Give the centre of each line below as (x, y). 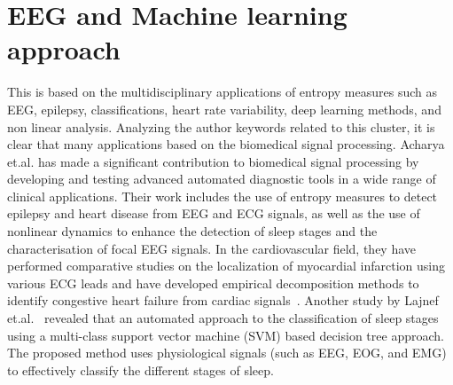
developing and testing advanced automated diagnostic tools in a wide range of (222, 179)
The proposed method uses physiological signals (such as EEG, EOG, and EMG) (227, 353)
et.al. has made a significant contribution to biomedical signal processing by (213, 161)
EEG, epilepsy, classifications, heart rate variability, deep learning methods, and (224, 109)
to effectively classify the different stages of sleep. (141, 369)
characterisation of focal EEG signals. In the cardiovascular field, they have (212, 248)
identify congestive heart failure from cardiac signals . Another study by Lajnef (223, 300)
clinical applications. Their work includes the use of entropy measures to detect (223, 196)
